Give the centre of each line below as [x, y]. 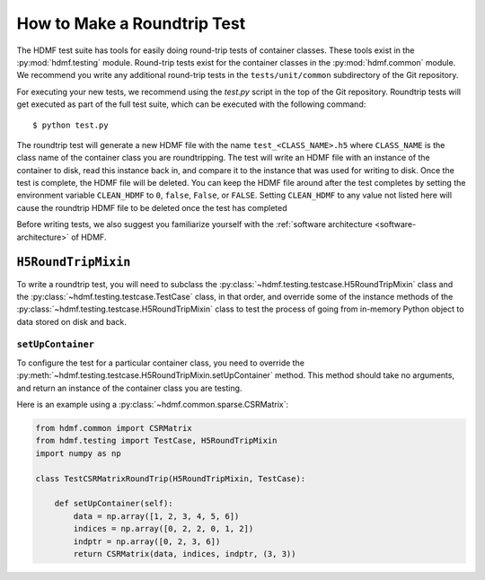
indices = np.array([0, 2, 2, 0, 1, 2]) [163, 529]
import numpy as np [78, 453]
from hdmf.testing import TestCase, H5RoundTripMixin [156, 441]
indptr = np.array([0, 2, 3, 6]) [147, 541]
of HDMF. [88, 237]
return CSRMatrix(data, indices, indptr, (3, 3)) [185, 554]
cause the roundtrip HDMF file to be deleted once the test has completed [152, 207]
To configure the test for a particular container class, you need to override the [161, 363]
